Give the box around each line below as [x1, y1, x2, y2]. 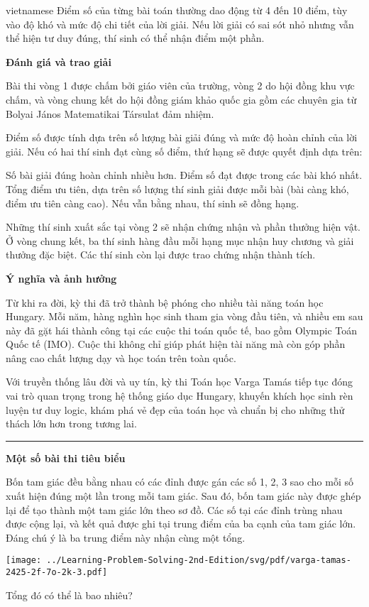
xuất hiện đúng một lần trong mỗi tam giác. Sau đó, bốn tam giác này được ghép [6, 488, 361, 503]
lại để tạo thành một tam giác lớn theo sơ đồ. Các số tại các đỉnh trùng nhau [6, 502, 343, 517]
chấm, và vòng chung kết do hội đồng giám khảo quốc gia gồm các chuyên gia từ [6, 92, 357, 106]
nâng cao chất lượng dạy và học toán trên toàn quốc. [6, 350, 236, 365]
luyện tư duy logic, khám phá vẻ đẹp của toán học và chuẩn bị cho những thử [6, 402, 345, 417]
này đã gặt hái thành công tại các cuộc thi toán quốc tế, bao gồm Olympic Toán [6, 322, 358, 337]
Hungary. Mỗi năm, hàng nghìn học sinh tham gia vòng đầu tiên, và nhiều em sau [6, 309, 363, 324]
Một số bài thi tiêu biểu [6, 450, 126, 465]
